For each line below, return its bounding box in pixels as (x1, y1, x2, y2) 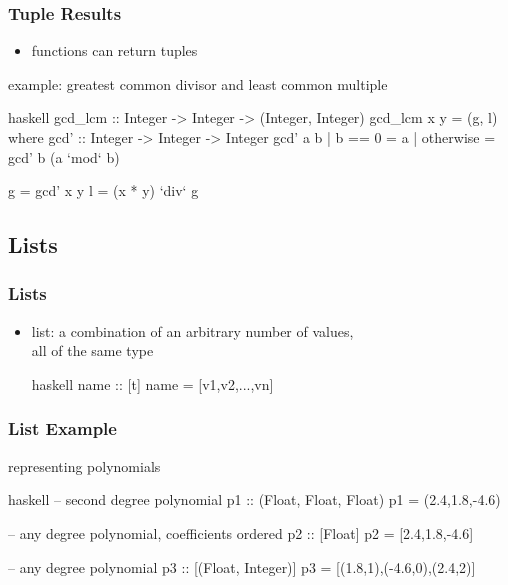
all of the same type (31, 340, 154, 361)
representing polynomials (8, 455, 161, 476)
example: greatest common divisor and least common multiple (8, 73, 388, 94)
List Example (8, 416, 117, 441)
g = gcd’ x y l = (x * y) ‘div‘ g (8, 180, 199, 201)
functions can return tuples (31, 40, 198, 61)
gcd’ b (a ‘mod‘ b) (8, 146, 120, 167)
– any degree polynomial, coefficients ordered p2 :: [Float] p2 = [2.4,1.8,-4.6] (8, 522, 474, 543)
